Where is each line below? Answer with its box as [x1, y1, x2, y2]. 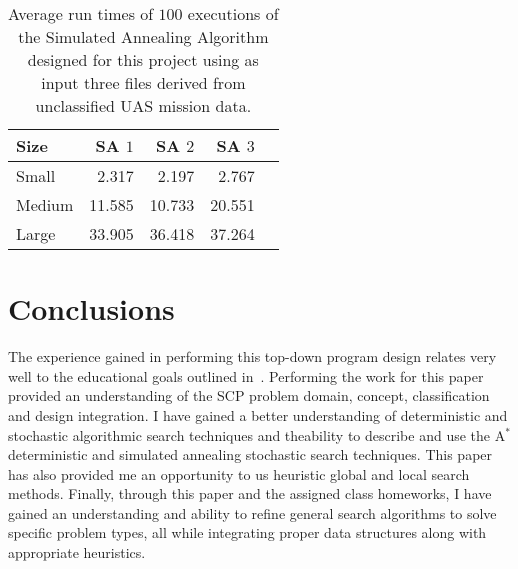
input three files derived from [41, 71, 246, 94]
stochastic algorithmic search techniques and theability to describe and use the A [8, 424, 506, 445]
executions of [187, 2, 279, 25]
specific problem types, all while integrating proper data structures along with [8, 522, 487, 543]
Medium [16, 193, 74, 216]
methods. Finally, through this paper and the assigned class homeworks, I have [8, 483, 492, 504]
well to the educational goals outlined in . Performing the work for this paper [8, 365, 484, 386]
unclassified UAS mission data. [35, 94, 252, 117]
